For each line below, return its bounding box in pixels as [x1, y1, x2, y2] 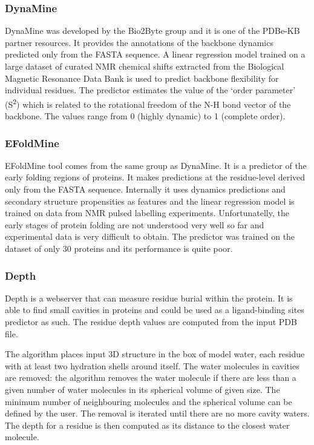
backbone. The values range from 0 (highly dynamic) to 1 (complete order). [5, 110, 286, 122]
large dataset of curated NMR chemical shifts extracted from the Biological [5, 60, 284, 72]
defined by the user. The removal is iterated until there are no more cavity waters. [5, 407, 310, 420]
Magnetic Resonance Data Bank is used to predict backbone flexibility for [5, 71, 279, 84]
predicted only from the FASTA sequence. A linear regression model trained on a [5, 48, 306, 61]
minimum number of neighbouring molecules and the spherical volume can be [5, 395, 292, 407]
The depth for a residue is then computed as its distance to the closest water [5, 418, 290, 431]
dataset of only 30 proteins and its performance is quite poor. [5, 242, 233, 254]
